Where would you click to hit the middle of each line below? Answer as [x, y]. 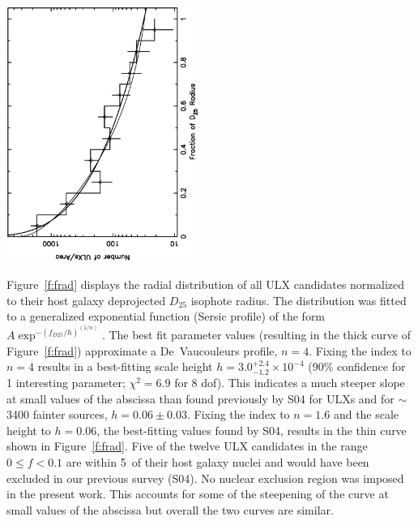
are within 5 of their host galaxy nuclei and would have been [218, 462]
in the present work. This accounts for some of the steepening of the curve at [198, 494]
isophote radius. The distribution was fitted [299, 300]
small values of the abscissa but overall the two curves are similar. [170, 509]
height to [29, 430]
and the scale [366, 414]
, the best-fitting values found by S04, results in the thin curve [252, 430]
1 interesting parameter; [66, 383]
